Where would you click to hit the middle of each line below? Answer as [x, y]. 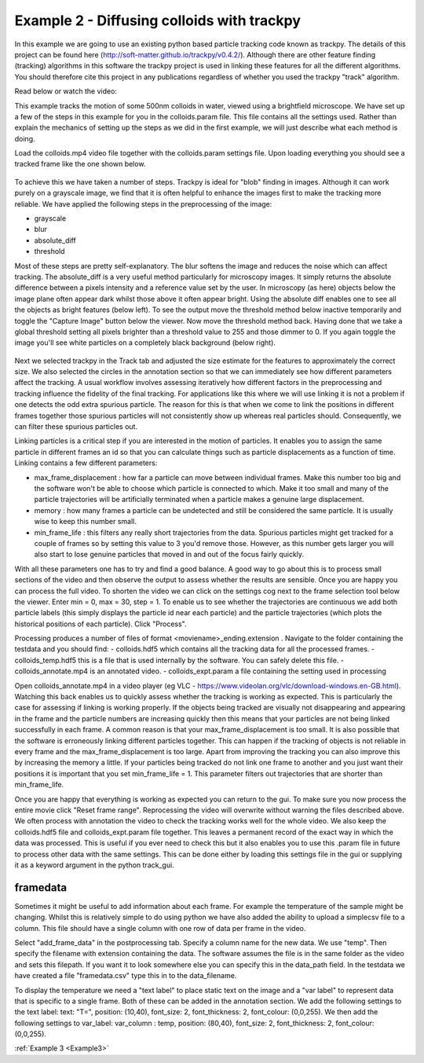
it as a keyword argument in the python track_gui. [94, 865]
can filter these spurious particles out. [76, 427]
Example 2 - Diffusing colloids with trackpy [158, 20]
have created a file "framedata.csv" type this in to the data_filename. [126, 976]
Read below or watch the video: [66, 91]
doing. [25, 138]
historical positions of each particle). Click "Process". [101, 624]
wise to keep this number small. [85, 522]
